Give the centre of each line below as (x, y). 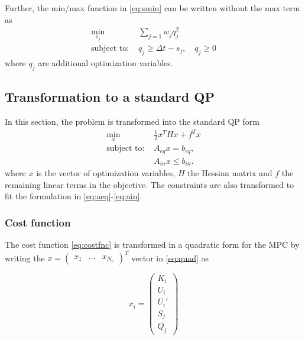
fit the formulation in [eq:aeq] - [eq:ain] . (74, 196)
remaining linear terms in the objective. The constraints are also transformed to (150, 184)
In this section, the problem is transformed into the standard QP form (132, 121)
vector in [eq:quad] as (170, 258)
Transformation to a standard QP (110, 97)
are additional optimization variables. (106, 62)
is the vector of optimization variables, (106, 173)
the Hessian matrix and (230, 173)
